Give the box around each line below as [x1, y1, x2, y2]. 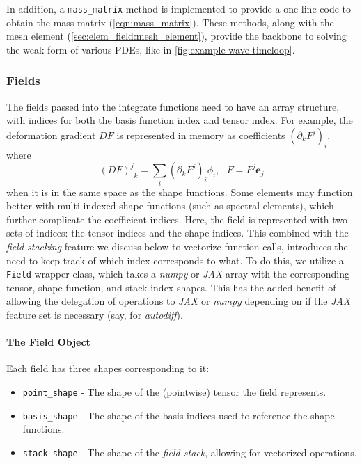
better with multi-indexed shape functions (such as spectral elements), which [6, 198, 334, 213]
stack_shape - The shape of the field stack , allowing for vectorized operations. [22, 445, 357, 459]
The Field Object [6, 335, 90, 349]
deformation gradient [6, 127, 96, 142]
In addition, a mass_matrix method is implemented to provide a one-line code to [6, 1, 351, 15]
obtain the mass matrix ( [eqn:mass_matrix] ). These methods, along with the [6, 15, 334, 29]
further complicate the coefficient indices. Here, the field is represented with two [6, 211, 347, 226]
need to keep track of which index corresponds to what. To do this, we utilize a [6, 253, 344, 267]
